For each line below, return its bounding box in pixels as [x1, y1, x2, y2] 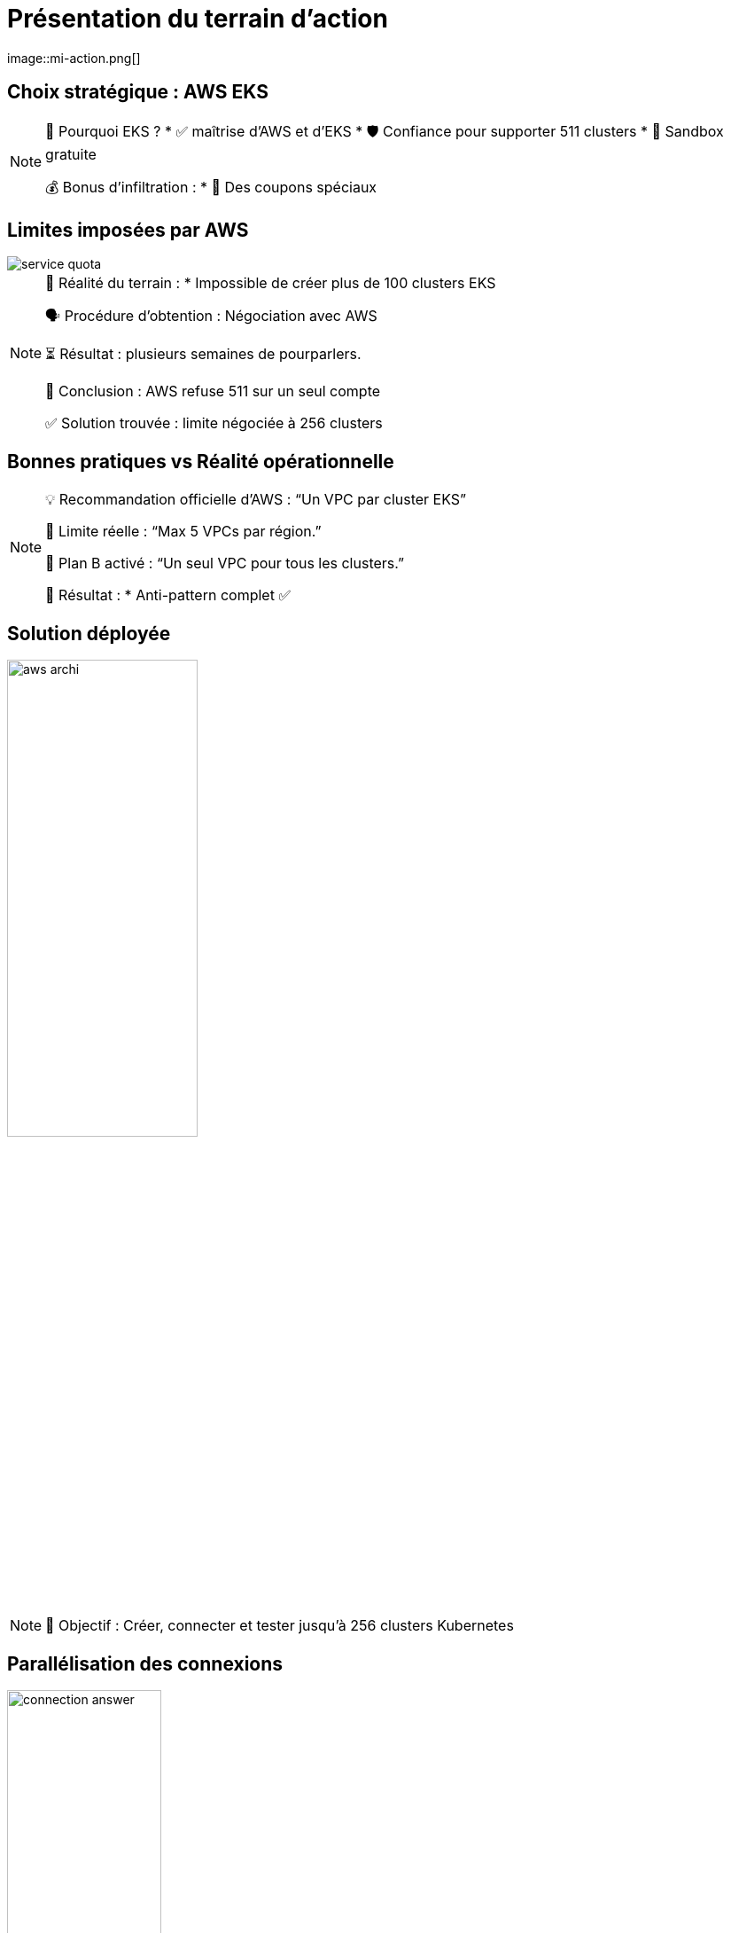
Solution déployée [7, 622, 171, 645]
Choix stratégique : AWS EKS [7, 81, 268, 104]
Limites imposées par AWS [7, 219, 249, 242]
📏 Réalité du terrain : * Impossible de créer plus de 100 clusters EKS [45, 274, 496, 293]
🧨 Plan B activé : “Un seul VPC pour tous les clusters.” [45, 554, 405, 573]
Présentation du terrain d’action [7, 4, 388, 34]
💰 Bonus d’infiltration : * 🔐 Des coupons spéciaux [45, 177, 377, 196]
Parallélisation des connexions [7, 1652, 284, 1675]
